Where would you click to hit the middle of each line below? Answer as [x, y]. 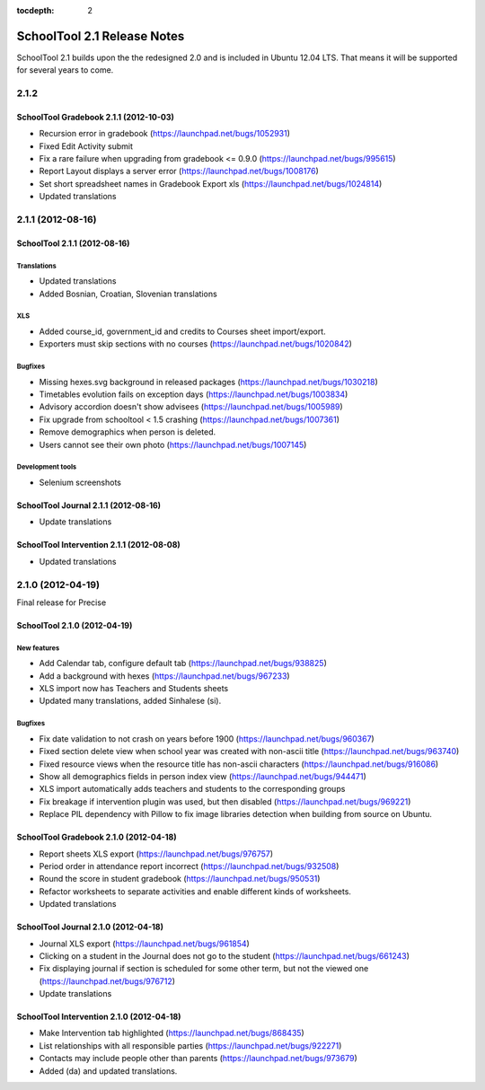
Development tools [47, 467]
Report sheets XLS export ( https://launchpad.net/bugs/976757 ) [156, 854]
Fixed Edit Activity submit [86, 146]
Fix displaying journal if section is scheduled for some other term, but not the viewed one [204, 969]
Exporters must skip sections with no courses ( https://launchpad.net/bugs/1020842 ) [195, 344]
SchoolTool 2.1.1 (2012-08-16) [73, 243]
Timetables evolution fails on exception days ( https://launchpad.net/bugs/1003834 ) [194, 394]
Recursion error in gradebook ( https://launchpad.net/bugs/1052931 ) [165, 134]
